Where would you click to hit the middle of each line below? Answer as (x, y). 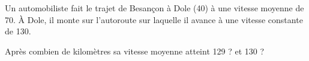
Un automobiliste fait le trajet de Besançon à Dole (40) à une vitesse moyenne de (154, 8)
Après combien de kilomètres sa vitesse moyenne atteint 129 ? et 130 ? (135, 51)
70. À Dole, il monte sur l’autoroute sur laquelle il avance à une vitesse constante (154, 19)
